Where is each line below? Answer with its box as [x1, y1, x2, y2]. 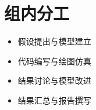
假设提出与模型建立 [17, 35, 91, 47]
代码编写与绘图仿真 [17, 54, 91, 67]
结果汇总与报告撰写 [17, 94, 91, 106]
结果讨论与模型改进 [17, 74, 91, 87]
